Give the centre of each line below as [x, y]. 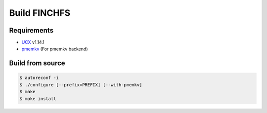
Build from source [37, 63]
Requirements [31, 30]
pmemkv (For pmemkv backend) [55, 49]
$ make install [38, 98]
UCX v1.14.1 [33, 42]
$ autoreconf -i [39, 78]
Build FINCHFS [40, 13]
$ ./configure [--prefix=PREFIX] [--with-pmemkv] [81, 85]
